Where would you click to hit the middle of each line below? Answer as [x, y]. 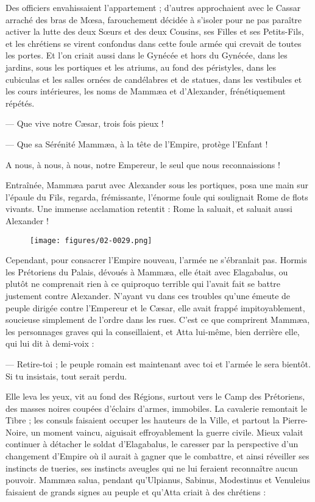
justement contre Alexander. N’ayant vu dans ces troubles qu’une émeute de [148, 295]
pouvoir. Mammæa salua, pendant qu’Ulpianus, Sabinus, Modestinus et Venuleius [158, 480]
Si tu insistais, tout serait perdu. [66, 376]
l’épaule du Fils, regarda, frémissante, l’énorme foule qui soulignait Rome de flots [157, 196]
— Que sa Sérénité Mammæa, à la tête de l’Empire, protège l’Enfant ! [137, 143]
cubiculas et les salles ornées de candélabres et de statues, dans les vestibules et [154, 79]
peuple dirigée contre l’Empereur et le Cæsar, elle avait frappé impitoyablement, [155, 307]
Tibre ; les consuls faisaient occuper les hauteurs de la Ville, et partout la [143, 420]
